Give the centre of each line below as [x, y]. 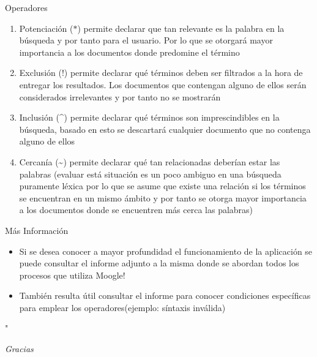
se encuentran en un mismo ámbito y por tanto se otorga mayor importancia [163, 197]
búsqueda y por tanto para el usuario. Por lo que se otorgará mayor [146, 40]
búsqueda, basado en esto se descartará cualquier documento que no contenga [165, 129]
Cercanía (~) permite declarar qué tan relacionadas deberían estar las [150, 161]
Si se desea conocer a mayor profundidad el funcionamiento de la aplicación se [166, 251]
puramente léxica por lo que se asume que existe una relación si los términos [162, 186]
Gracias [19, 349]
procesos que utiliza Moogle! [72, 275]
